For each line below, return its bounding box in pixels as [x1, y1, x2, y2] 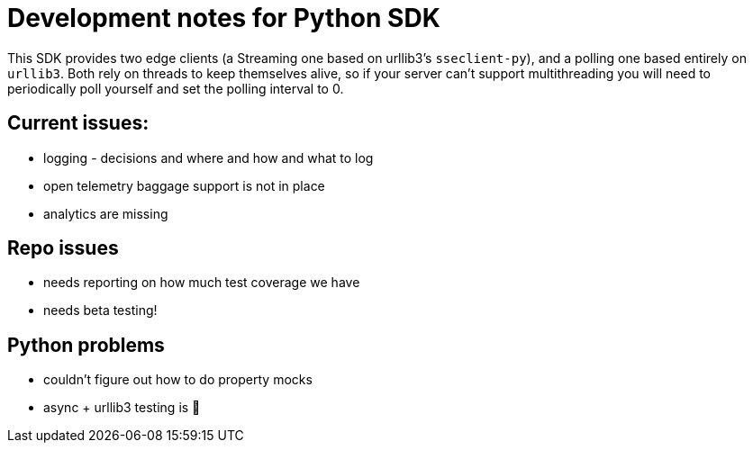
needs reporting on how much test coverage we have [43, 274, 360, 291]
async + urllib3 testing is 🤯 [43, 400, 201, 416]
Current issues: [7, 112, 150, 135]
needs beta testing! [43, 302, 158, 319]
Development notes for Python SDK [7, 3, 440, 33]
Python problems [7, 333, 165, 356]
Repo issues [7, 237, 119, 260]
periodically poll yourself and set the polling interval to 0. [7, 80, 344, 96]
